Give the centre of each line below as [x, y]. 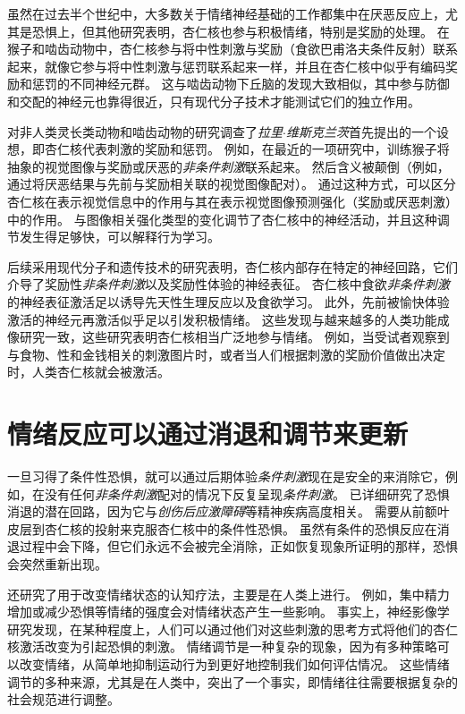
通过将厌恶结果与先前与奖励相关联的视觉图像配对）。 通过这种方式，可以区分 [232, 184]
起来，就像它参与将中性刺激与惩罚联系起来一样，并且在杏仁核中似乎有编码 [226, 66]
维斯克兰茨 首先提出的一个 [361, 131]
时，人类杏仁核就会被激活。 [89, 372]
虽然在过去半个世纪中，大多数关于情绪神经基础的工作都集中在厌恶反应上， [226, 13]
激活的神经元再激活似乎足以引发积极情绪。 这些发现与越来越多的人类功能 [222, 319]
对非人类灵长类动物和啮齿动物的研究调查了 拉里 [145, 131]
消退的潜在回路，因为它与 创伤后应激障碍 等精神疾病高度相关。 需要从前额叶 [228, 511]
